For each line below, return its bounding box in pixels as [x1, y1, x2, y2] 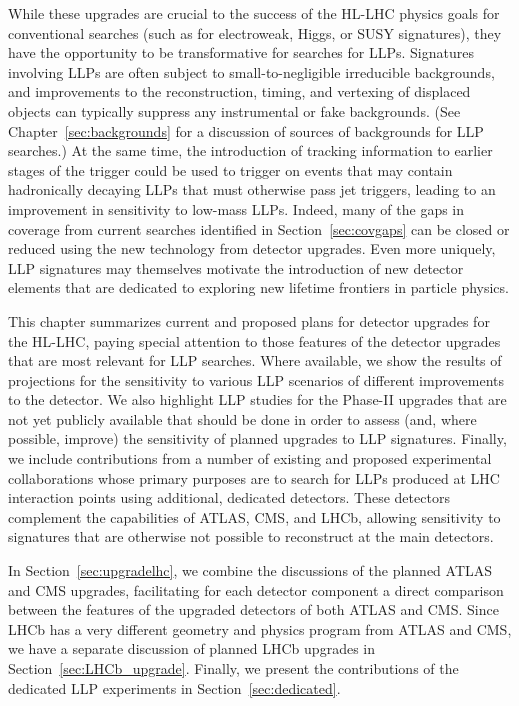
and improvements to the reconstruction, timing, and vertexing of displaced [8, 81, 471, 102]
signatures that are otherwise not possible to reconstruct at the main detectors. [8, 526, 494, 547]
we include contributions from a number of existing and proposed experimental [8, 448, 492, 469]
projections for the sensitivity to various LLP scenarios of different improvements [8, 369, 505, 390]
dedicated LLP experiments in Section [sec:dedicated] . [8, 677, 341, 698]
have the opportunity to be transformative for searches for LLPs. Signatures [8, 42, 474, 63]
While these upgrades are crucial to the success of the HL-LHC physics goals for [8, 3, 500, 23]
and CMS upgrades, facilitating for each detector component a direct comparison [8, 579, 504, 600]
